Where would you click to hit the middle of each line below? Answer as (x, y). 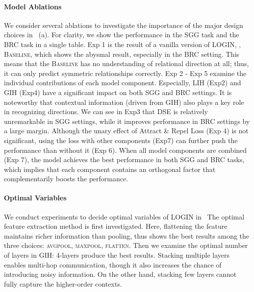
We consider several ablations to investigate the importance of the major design (124, 25)
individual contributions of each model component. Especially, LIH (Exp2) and (123, 83)
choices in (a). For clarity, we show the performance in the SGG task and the (122, 35)
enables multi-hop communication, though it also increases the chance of (113, 264)
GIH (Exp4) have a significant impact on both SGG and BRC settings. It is (118, 92)
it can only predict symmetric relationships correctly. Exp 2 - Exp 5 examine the (125, 73)
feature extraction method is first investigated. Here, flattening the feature (116, 226)
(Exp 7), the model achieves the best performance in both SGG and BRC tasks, (124, 159)
